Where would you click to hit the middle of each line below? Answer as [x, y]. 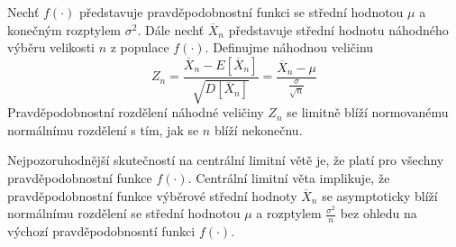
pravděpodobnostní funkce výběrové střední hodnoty [152, 195]
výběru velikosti [51, 47]
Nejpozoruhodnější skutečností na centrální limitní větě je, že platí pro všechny [226, 160]
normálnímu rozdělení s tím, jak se [103, 129]
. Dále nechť [171, 29]
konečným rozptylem [64, 29]
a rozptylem [289, 213]
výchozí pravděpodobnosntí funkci [101, 231]
